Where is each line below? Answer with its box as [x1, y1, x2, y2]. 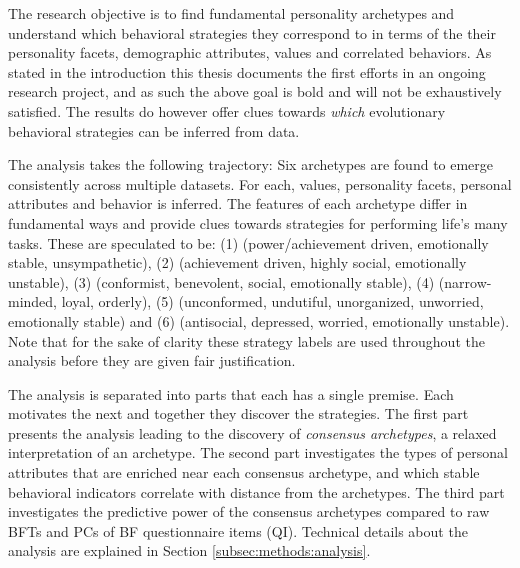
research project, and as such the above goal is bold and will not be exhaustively [8, 81, 502, 102]
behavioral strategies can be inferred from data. [8, 120, 300, 141]
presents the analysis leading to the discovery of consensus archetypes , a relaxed [8, 422, 497, 443]
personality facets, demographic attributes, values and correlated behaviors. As [8, 42, 492, 63]
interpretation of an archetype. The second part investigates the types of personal [8, 442, 508, 463]
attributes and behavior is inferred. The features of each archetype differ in [8, 193, 468, 214]
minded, [8, 291, 58, 312]
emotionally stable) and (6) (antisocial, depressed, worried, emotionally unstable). [8, 310, 510, 331]
